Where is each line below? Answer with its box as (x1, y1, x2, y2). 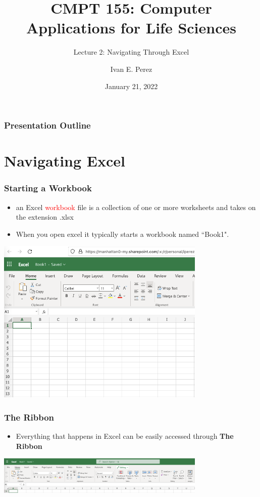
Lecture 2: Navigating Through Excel (73, 47, 189, 57)
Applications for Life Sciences (26, 17, 236, 38)
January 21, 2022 (105, 80, 158, 91)
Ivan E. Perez (110, 63, 152, 74)
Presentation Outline (4, 119, 91, 132)
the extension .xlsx (16, 212, 74, 222)
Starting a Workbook (4, 182, 92, 194)
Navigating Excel (4, 150, 125, 171)
